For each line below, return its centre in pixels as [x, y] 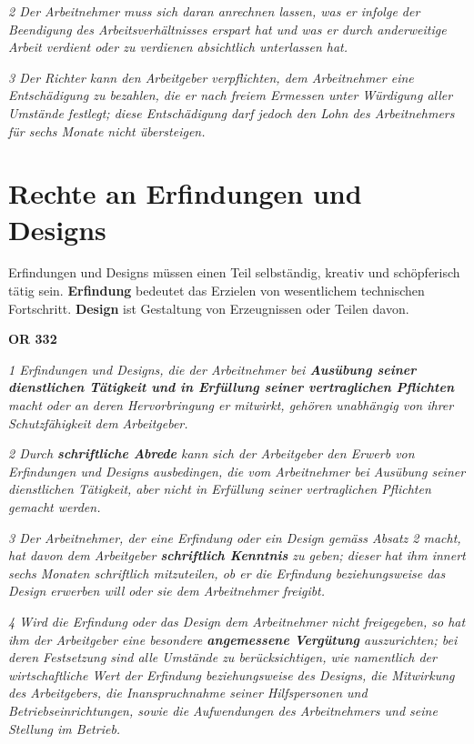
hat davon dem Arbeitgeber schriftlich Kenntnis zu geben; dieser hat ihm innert [237, 555]
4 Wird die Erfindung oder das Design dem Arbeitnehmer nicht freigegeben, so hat [237, 621]
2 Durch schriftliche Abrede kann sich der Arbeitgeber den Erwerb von [212, 453]
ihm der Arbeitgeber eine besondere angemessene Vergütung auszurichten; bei [233, 639]
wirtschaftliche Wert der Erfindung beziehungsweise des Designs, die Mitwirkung [232, 674]
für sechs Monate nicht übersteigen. [107, 131]
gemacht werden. [55, 507]
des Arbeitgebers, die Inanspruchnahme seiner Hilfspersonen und [188, 693]
